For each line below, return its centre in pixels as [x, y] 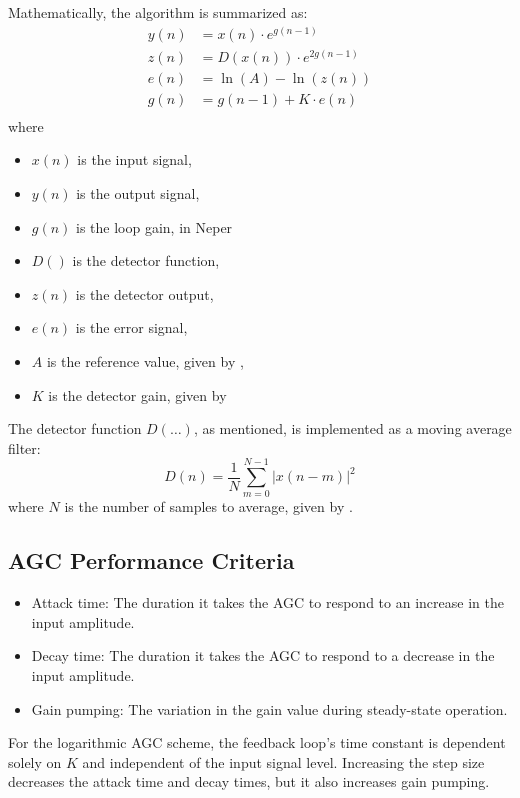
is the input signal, [134, 159]
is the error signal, [131, 327]
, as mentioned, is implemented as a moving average [352, 428]
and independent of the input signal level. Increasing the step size [283, 761]
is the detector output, [144, 293]
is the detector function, [146, 260]
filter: [24, 447]
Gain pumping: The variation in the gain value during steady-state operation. [269, 708]
